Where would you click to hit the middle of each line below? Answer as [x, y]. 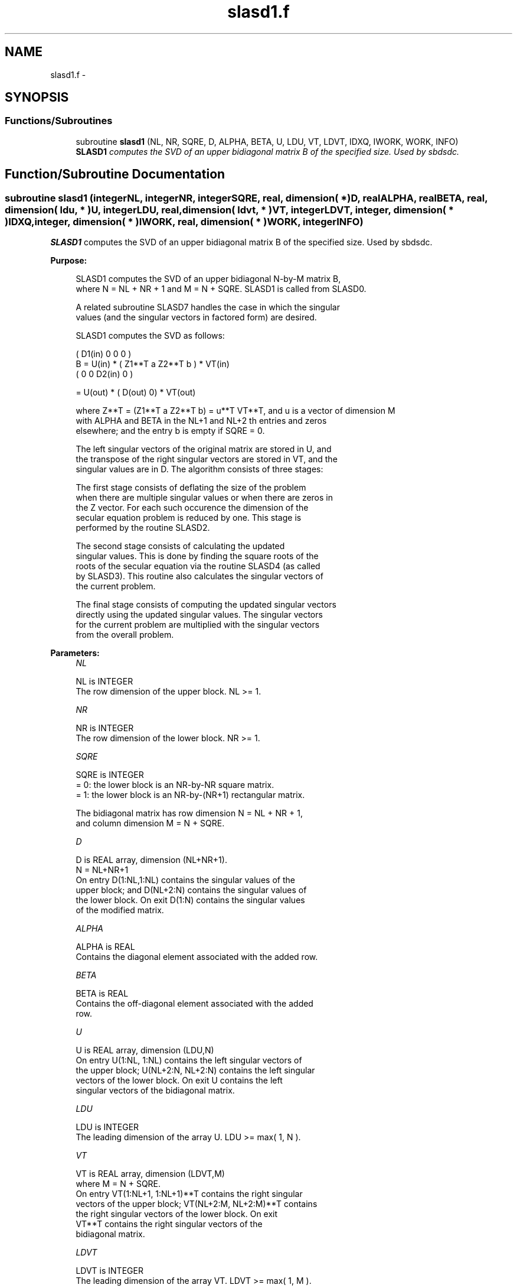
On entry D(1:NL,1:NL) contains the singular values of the [185, 880]
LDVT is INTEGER [109, 1271]
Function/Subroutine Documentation [115, 174]
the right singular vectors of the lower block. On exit [177, 1214]
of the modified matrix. [120, 910]
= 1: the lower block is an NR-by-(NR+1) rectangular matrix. [190, 795]
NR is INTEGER [105, 728]
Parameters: [75, 653]
